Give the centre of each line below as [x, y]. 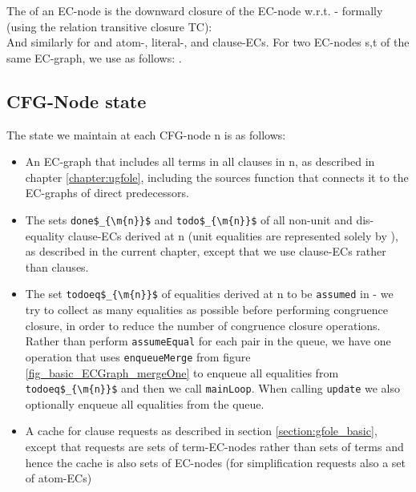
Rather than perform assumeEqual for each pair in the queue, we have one [208, 341]
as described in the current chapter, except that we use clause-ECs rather [206, 251]
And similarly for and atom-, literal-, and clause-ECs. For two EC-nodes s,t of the [208, 42]
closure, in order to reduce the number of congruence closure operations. [203, 325]
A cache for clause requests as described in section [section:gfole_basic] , [201, 431]
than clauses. [57, 266]
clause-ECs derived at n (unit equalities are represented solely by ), [233, 235]
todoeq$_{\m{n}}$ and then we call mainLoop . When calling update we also [213, 388]
